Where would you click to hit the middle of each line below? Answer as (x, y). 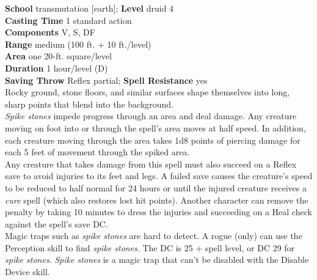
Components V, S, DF (50, 32)
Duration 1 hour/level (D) (56, 68)
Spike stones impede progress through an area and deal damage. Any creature (151, 116)
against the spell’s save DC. (56, 223)
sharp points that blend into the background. (89, 104)
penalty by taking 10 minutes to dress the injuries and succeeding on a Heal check (158, 212)
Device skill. (27, 272)
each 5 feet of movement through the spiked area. (97, 152)
